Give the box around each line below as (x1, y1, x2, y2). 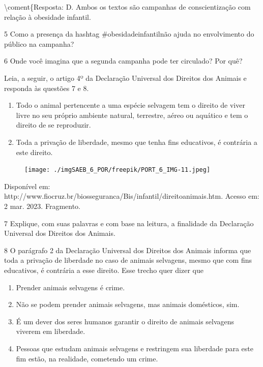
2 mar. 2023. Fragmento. (4, 200, 80, 211)
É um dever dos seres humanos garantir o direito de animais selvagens (16, 316, 235, 326)
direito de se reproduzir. (16, 119, 91, 130)
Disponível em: (4, 180, 50, 191)
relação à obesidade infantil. (4, 11, 91, 22)
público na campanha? (4, 38, 74, 49)
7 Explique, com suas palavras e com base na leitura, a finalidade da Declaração (4, 218, 254, 228)
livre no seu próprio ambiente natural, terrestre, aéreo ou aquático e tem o (16, 109, 248, 120)
